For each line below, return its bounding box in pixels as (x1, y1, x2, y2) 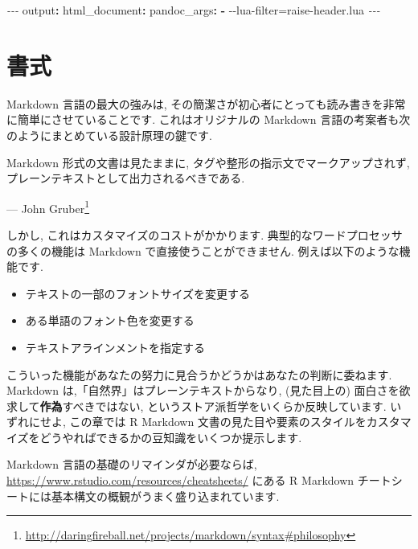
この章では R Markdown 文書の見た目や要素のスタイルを (69, 413, 367, 430)
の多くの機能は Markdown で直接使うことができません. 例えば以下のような (6, 242, 400, 259)
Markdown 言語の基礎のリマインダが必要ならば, (6, 456, 257, 473)
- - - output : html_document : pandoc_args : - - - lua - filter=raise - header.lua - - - (6, 2, 380, 18)
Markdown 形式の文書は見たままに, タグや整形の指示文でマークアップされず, (6, 154, 410, 170)
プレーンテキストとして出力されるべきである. (6, 170, 245, 186)
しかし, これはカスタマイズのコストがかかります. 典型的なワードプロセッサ (6, 226, 403, 243)
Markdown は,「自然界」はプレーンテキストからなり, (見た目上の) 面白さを (6, 382, 400, 399)
